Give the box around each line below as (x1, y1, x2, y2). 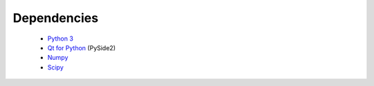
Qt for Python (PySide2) (47, 43, 116, 52)
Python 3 (47, 34, 74, 43)
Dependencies (12, 10, 98, 25)
